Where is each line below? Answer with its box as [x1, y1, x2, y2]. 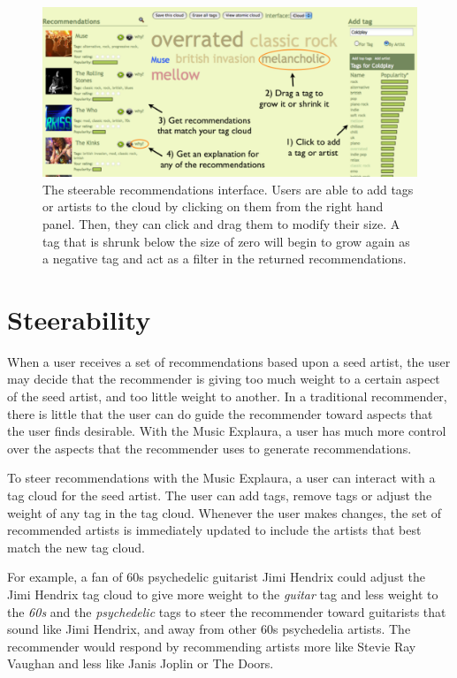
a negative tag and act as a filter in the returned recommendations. [42, 249, 407, 268]
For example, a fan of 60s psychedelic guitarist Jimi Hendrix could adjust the [7, 568, 425, 586]
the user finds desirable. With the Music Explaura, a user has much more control [7, 422, 446, 440]
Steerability [7, 301, 151, 337]
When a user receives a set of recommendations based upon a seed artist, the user [7, 352, 451, 370]
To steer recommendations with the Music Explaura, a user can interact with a [7, 469, 436, 487]
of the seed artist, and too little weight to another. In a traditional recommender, [7, 387, 447, 405]
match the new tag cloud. [7, 537, 145, 556]
